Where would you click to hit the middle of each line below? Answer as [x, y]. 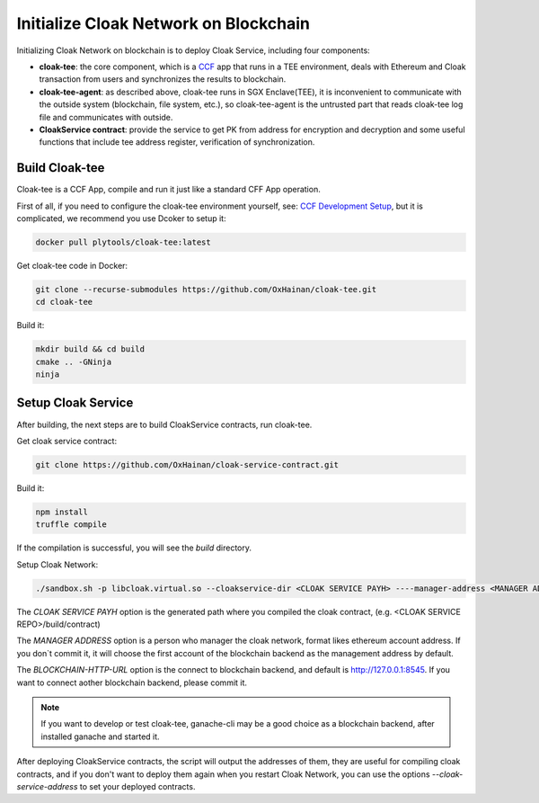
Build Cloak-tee [61, 168]
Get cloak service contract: [66, 441]
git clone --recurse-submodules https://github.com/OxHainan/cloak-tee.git [206, 289]
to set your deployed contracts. [137, 786]
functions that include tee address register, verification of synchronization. [177, 142]
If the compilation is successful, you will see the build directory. [134, 548]
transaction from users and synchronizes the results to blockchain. [163, 79]
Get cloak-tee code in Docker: [72, 265]
